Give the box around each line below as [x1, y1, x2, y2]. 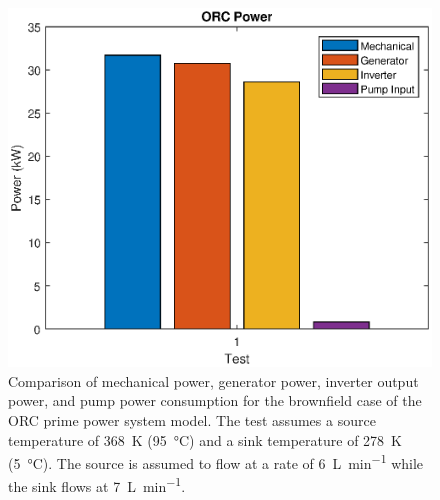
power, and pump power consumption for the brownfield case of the [8, 390, 422, 411]
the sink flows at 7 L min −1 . [8, 473, 186, 497]
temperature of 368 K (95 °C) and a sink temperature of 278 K [8, 429, 402, 450]
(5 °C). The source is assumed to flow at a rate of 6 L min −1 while [8, 450, 424, 473]
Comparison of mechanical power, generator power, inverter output [8, 370, 419, 391]
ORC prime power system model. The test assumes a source [8, 410, 376, 431]
